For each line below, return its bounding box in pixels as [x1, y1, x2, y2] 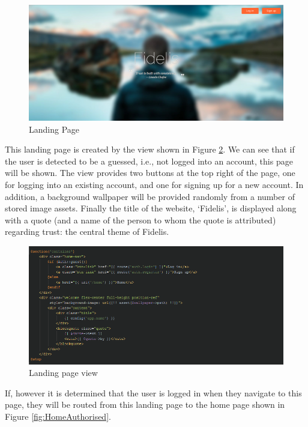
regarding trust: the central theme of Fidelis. [5, 225, 169, 238]
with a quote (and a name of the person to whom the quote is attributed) [5, 213, 276, 226]
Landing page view [29, 366, 98, 379]
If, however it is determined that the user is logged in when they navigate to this [5, 386, 302, 399]
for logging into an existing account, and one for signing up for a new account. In [5, 178, 304, 190]
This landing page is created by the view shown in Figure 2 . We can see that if [5, 143, 295, 156]
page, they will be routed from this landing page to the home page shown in [5, 398, 285, 411]
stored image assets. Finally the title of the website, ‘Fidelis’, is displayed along [5, 202, 297, 214]
